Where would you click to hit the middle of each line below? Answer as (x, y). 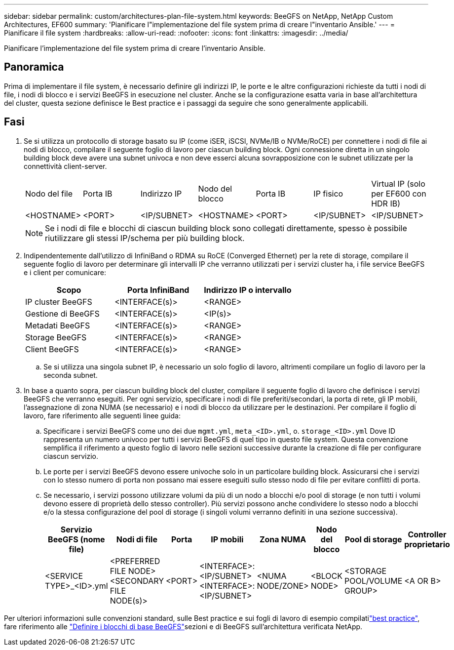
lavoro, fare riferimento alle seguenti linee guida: (102, 415)
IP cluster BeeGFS (59, 302)
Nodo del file (49, 193)
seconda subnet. (71, 375)
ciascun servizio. (71, 456)
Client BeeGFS (52, 349)
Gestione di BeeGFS (62, 313)
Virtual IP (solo (398, 183)
